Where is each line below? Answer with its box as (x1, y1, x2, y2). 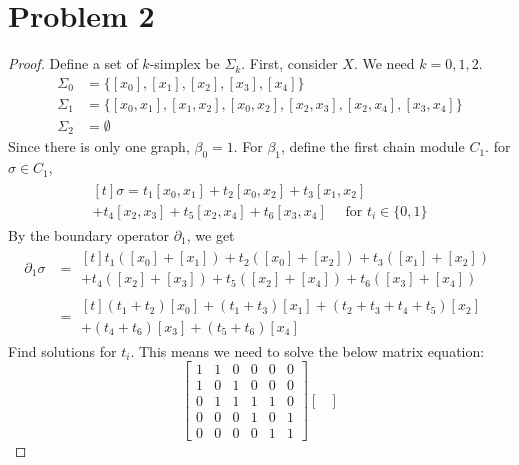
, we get (186, 224, 235, 245)
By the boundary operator (8, 224, 169, 245)
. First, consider (241, 53, 338, 74)
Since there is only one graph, (8, 136, 190, 157)
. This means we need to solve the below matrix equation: (130, 340, 485, 361)
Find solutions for (8, 340, 117, 361)
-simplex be (149, 53, 220, 74)
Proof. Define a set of (8, 53, 138, 74)
